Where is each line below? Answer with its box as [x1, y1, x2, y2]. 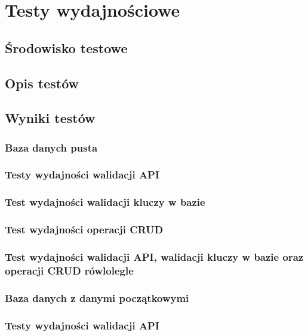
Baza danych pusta [5, 140, 98, 155]
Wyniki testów [5, 109, 96, 127]
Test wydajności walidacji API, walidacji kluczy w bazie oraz [5, 249, 304, 264]
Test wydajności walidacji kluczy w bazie [5, 195, 205, 209]
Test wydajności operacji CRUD [5, 222, 164, 237]
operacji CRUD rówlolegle [5, 263, 134, 278]
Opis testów [5, 73, 79, 92]
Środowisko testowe [5, 38, 128, 57]
